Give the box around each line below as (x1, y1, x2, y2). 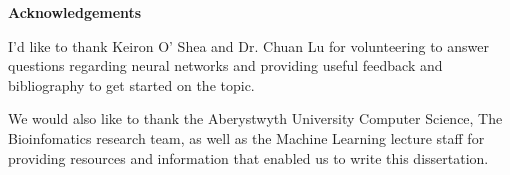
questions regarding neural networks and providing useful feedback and (8, 55, 443, 76)
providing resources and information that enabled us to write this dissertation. (8, 147, 489, 168)
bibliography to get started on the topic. (8, 74, 255, 95)
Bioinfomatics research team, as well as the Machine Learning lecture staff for (8, 127, 485, 148)
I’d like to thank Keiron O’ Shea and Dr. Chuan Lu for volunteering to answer (8, 35, 489, 56)
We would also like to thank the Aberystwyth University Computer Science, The (8, 108, 503, 129)
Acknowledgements (8, 2, 142, 22)
